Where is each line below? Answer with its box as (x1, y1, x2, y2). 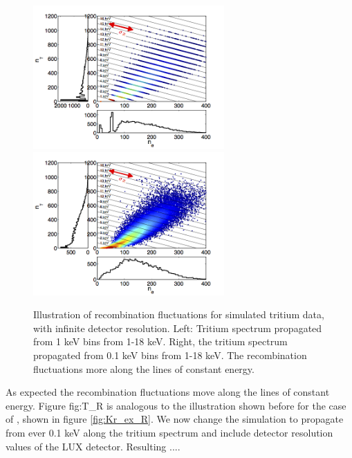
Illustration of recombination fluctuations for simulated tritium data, (33, 307, 324, 322)
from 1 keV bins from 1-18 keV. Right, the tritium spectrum (33, 334, 288, 349)
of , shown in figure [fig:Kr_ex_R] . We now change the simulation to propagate (6, 412, 344, 426)
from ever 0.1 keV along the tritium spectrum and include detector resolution (6, 425, 333, 439)
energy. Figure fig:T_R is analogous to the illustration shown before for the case (6, 398, 346, 412)
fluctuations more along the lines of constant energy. (33, 361, 254, 376)
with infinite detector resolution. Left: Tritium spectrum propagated (33, 320, 322, 335)
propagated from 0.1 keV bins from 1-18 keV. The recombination (33, 348, 307, 362)
